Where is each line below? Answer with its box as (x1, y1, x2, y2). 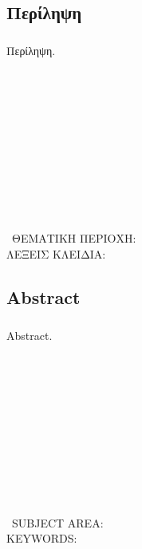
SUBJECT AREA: (11, 514, 104, 531)
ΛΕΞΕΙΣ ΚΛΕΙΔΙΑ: (6, 245, 106, 262)
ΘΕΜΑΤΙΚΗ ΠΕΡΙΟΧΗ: (11, 230, 136, 247)
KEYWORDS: (6, 530, 77, 547)
